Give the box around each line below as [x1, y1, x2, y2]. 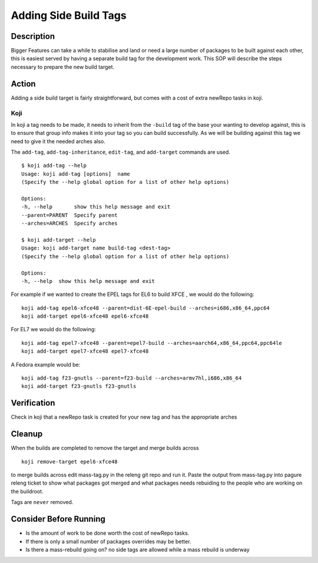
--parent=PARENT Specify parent [21, 212, 118, 218]
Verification [11, 398, 55, 408]
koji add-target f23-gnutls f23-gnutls [21, 383, 137, 390]
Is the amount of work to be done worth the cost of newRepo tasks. [25, 529, 190, 536]
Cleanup [11, 429, 43, 439]
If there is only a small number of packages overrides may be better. [25, 538, 191, 545]
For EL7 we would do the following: [11, 326, 97, 333]
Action [11, 78, 36, 88]
